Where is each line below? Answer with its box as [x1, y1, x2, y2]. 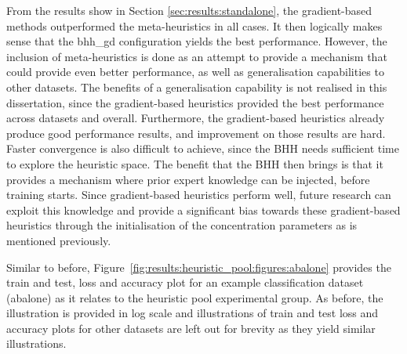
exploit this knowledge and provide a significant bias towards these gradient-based [6, 201, 401, 218]
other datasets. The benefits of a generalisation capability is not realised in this [6, 78, 387, 95]
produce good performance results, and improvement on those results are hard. [6, 125, 386, 141]
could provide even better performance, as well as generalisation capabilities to [6, 63, 384, 80]
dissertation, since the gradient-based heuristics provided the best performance [6, 94, 384, 110]
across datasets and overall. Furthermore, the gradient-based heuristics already [6, 110, 385, 126]
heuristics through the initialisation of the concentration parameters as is [6, 217, 358, 233]
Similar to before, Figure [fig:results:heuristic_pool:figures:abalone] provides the [6, 258, 391, 275]
